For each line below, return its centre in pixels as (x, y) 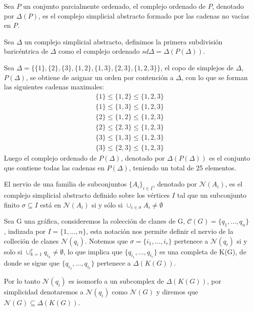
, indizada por (25, 231)
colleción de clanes (32, 240)
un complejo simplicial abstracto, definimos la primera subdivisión (124, 41)
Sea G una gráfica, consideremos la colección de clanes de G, (95, 221)
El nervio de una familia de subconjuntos (65, 184)
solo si (13, 251)
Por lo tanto (22, 280)
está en (51, 204)
